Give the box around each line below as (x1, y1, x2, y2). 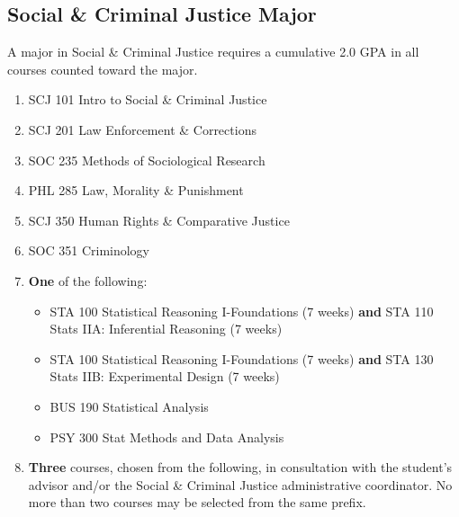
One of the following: (28, 271, 148, 290)
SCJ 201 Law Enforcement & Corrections (28, 120, 256, 138)
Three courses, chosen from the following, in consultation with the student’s (28, 458, 453, 477)
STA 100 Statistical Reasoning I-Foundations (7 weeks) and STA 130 (49, 349, 434, 368)
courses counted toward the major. (7, 59, 198, 78)
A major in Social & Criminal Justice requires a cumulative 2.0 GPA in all (7, 42, 419, 61)
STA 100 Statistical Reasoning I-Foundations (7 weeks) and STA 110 (49, 301, 434, 320)
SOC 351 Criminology (28, 241, 150, 260)
